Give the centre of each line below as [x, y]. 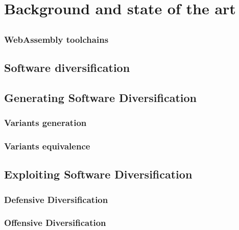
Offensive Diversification [55, 223]
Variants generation [45, 123]
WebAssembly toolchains [56, 39]
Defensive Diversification [56, 199]
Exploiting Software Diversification [98, 174]
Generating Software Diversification [101, 97]
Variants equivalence [47, 146]
